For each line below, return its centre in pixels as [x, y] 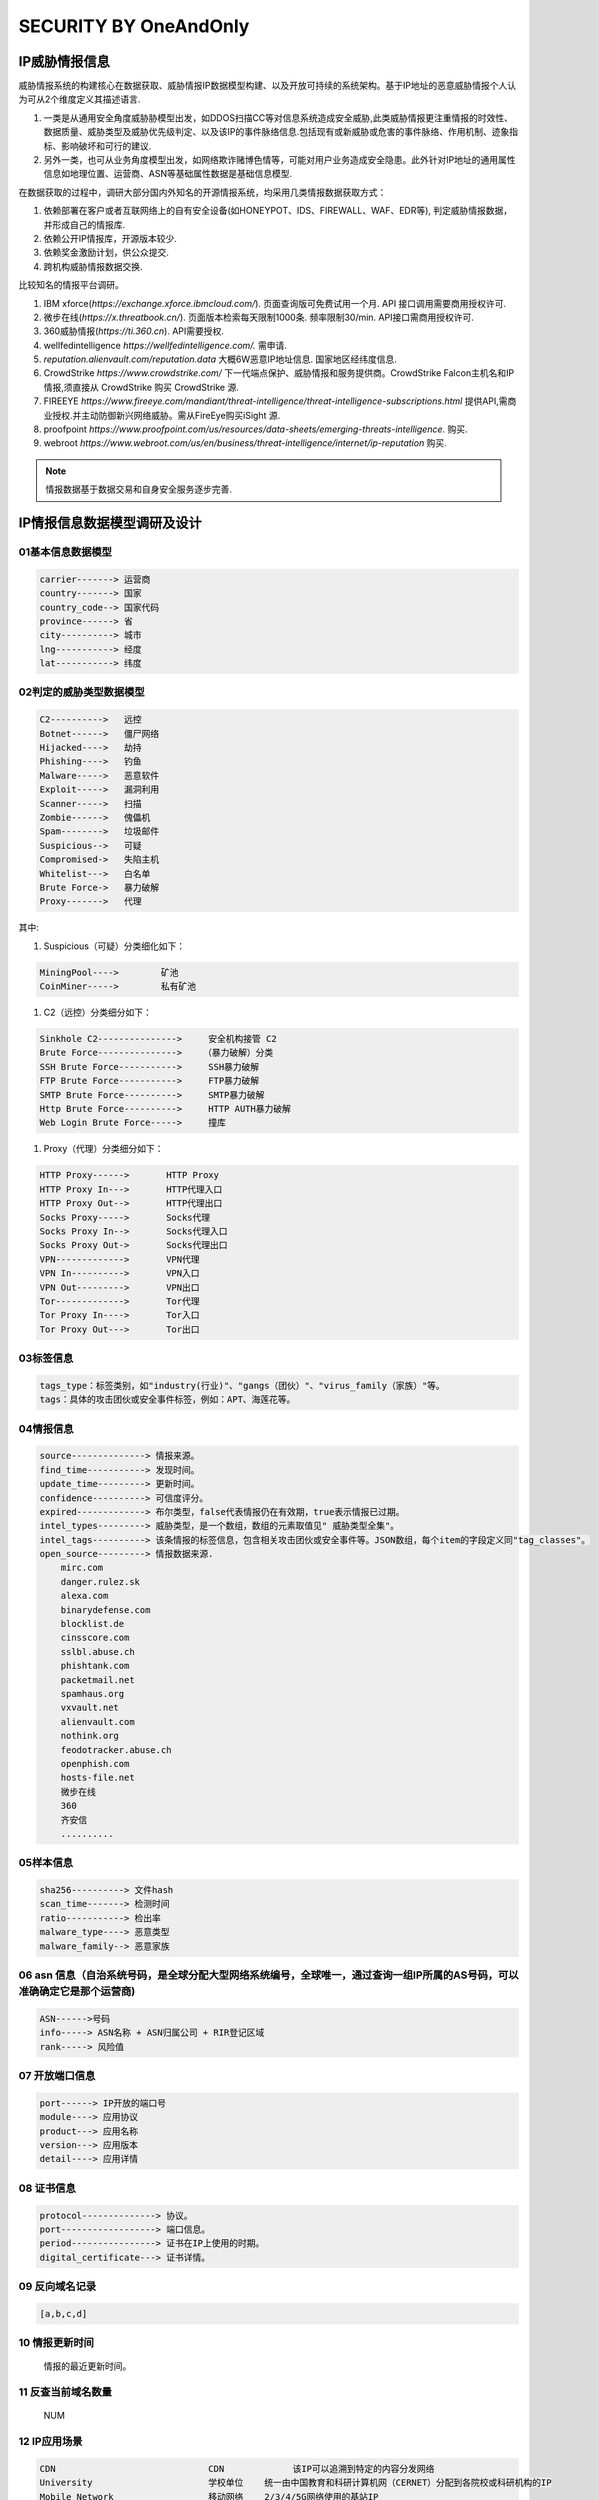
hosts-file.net [97, 1778]
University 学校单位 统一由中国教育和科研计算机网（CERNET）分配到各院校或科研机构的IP [295, 2483]
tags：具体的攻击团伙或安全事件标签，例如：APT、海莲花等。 [167, 1399]
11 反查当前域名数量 [65, 2392]
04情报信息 [46, 1428]
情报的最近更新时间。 [87, 2366]
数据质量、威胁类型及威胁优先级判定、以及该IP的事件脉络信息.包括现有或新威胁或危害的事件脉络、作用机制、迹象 [276, 132]
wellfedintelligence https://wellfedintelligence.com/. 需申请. [165, 345]
